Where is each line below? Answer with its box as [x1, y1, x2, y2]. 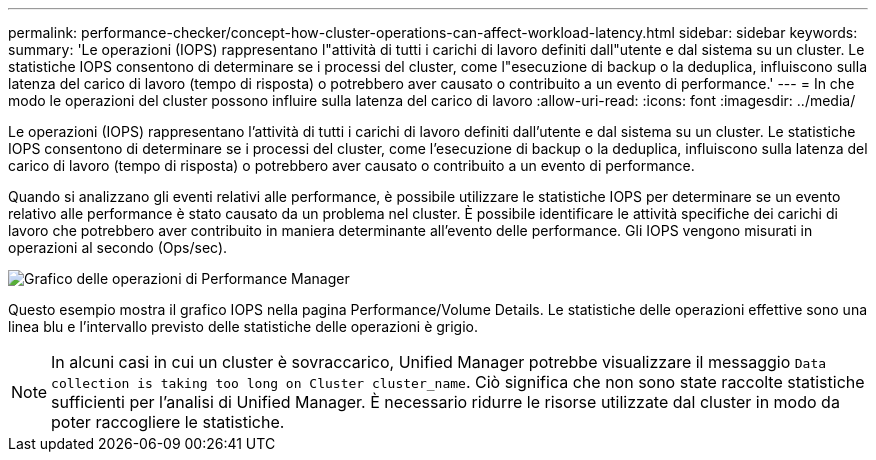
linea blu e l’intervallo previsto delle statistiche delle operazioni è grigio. [8, 318, 479, 335]
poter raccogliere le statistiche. [51, 412, 285, 432]
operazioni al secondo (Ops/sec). [8, 239, 228, 256]
